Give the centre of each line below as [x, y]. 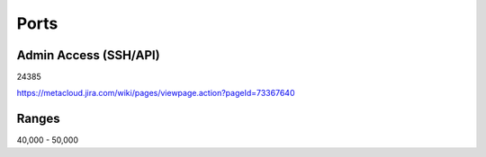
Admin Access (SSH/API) [89, 55]
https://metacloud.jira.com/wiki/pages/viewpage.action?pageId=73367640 [156, 93]
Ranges [38, 119]
